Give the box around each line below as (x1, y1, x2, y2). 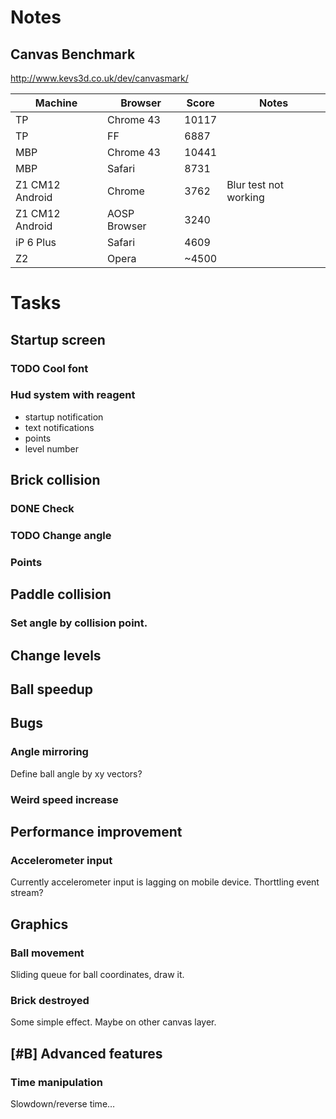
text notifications (24, 421, 95, 433)
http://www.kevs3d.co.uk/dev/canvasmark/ (10, 72, 189, 84)
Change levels (10, 647, 102, 664)
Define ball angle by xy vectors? (10, 767, 143, 780)
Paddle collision (10, 586, 112, 603)
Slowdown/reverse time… (10, 1098, 116, 1110)
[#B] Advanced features (10, 1045, 163, 1062)
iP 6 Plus (15, 236, 57, 249)
